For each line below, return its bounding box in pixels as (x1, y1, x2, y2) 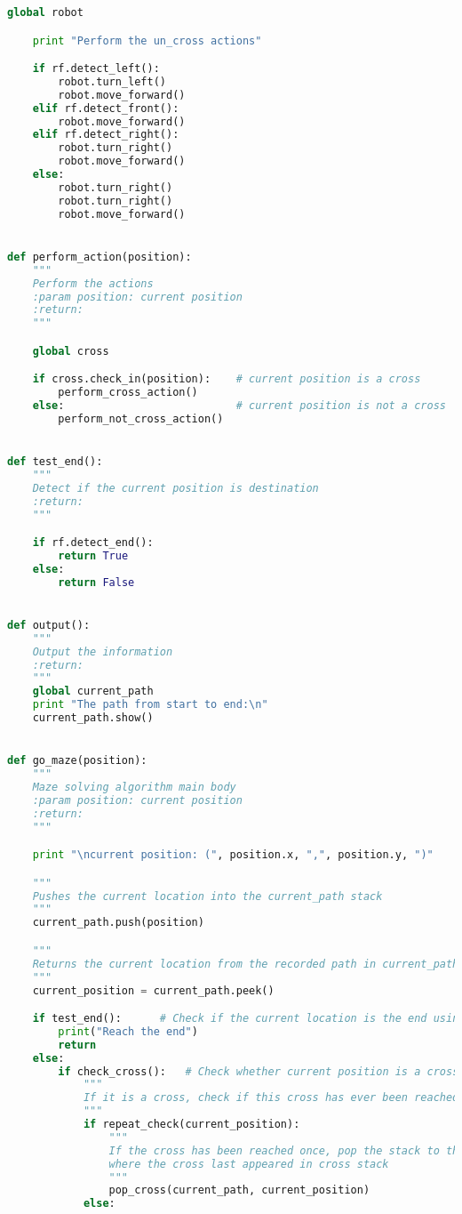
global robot (7, 6, 84, 19)
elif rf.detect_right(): (32, 128, 179, 141)
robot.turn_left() (58, 75, 166, 88)
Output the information (32, 645, 173, 658)
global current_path (32, 685, 154, 698)
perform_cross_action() (58, 386, 198, 399)
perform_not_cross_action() (58, 412, 224, 425)
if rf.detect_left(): (32, 62, 160, 76)
